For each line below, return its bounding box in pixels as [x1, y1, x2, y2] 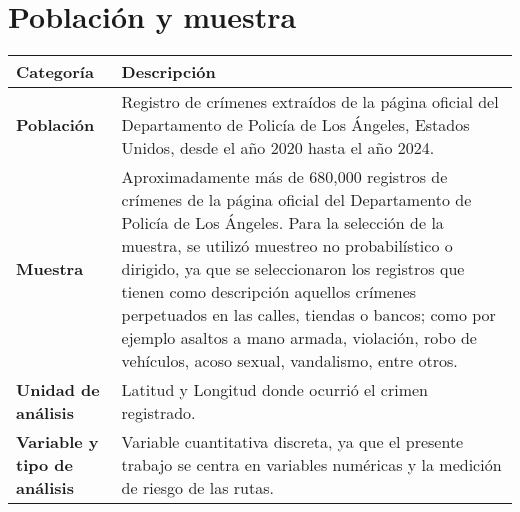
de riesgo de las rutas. [121, 476, 274, 500]
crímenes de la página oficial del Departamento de [121, 188, 472, 212]
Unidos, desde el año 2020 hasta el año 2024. [121, 136, 435, 160]
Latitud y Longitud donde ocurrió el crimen [121, 378, 428, 402]
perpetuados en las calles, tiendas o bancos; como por [121, 303, 496, 327]
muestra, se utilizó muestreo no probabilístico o [121, 234, 453, 258]
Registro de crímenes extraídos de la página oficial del [121, 90, 499, 114]
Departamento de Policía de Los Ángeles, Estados [121, 113, 470, 137]
